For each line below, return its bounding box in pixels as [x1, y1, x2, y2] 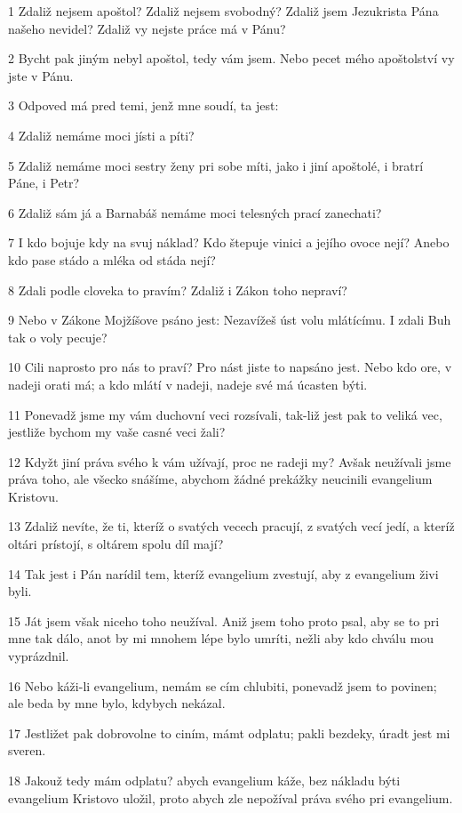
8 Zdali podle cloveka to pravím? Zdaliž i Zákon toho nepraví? [8, 280, 347, 299]
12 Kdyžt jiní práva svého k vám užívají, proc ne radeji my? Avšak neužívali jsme [8, 452, 451, 471]
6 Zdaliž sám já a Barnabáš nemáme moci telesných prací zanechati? [8, 203, 382, 221]
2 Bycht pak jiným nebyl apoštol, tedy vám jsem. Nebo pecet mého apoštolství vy [8, 49, 455, 68]
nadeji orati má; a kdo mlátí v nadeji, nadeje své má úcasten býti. [8, 374, 368, 393]
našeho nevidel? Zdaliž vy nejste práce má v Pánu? [8, 19, 286, 37]
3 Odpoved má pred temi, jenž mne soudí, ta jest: [8, 96, 279, 115]
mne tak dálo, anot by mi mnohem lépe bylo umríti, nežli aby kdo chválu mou [8, 629, 434, 648]
